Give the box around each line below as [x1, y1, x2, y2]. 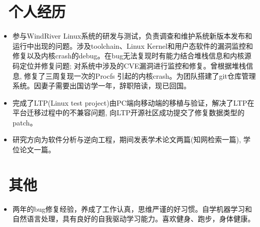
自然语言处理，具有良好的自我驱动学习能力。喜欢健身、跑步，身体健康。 [12, 213, 255, 224]
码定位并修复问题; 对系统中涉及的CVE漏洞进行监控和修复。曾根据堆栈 [12, 60, 246, 71]
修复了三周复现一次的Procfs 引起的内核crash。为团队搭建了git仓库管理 [24, 70, 256, 81]
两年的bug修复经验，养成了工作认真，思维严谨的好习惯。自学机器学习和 [12, 203, 252, 214]
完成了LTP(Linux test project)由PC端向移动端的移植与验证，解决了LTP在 [12, 97, 254, 108]
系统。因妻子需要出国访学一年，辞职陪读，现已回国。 [12, 80, 191, 91]
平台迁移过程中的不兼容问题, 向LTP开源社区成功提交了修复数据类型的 [12, 107, 245, 118]
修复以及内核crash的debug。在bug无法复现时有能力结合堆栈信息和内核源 [12, 50, 251, 61]
